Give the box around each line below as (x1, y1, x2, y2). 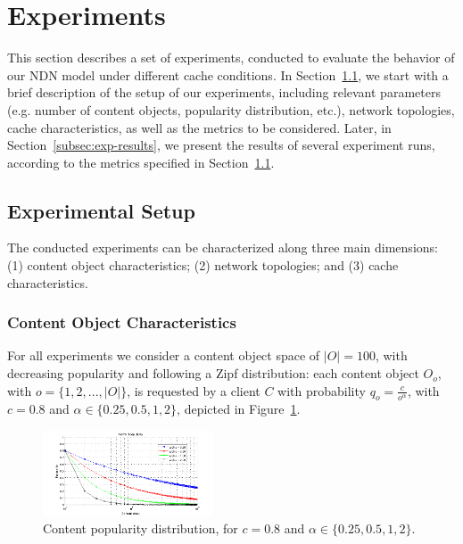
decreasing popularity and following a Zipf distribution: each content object (7, 364, 419, 383)
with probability (277, 381, 366, 400)
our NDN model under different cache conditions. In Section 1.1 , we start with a (7, 65, 449, 84)
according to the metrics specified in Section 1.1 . (7, 152, 275, 171)
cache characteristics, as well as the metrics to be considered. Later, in (7, 118, 392, 136)
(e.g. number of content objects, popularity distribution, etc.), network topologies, (7, 100, 455, 119)
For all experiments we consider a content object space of (7, 346, 320, 365)
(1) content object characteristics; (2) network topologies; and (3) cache (7, 256, 399, 275)
